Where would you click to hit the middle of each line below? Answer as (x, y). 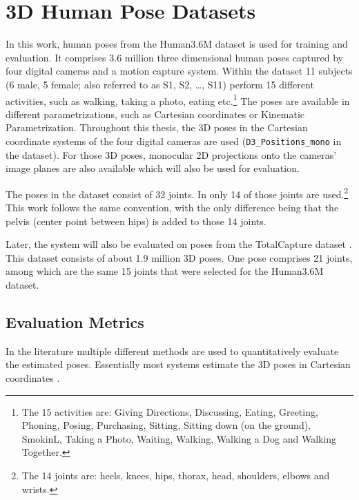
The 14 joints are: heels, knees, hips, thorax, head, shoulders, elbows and (176, 475)
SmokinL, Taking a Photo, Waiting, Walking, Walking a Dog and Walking (179, 438)
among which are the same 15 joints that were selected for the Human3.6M (165, 271)
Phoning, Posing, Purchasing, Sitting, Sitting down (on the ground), (166, 425)
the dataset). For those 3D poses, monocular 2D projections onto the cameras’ (171, 154)
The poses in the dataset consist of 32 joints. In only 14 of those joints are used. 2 (177, 193)
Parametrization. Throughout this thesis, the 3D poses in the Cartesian (157, 127)
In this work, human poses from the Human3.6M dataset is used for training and (177, 44)
